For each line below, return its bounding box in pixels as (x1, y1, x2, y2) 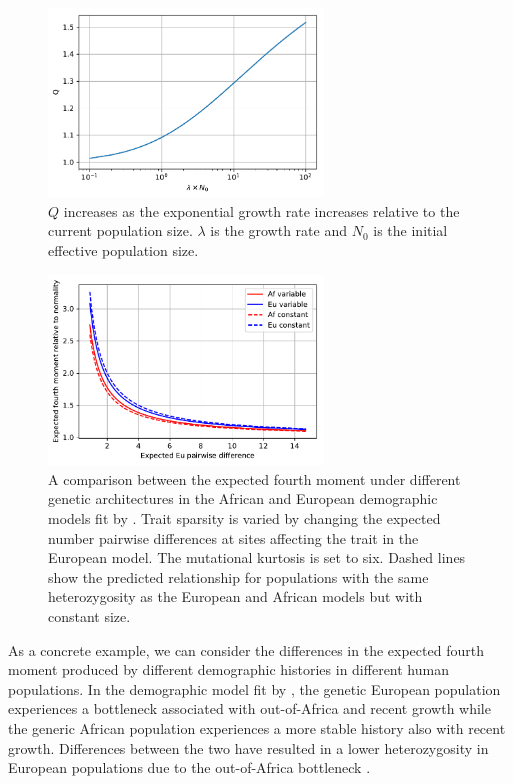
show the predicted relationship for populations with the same (48, 566, 429, 587)
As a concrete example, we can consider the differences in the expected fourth (8, 639, 484, 660)
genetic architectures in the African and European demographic (48, 488, 438, 509)
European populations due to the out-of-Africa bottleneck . (8, 757, 371, 778)
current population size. (48, 220, 193, 241)
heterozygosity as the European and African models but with (48, 586, 423, 607)
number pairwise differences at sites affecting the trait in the (48, 527, 419, 548)
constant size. (48, 606, 131, 627)
